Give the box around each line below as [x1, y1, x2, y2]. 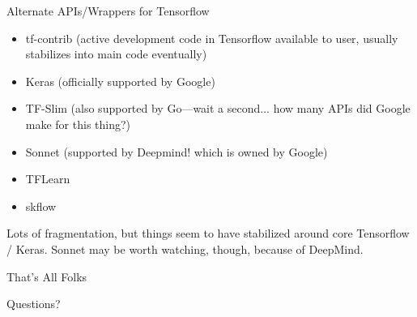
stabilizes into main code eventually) [25, 45, 207, 62]
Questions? [6, 295, 61, 312]
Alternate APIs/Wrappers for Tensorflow [6, 2, 210, 19]
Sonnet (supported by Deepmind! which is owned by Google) [25, 143, 328, 160]
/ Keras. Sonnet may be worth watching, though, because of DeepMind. [6, 240, 364, 257]
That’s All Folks [6, 268, 87, 285]
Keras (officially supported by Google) [25, 72, 215, 89]
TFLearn [25, 170, 70, 187]
